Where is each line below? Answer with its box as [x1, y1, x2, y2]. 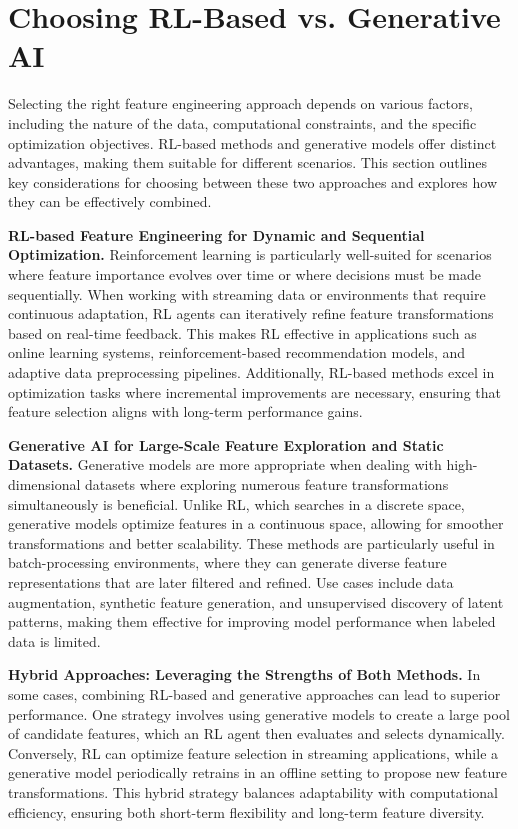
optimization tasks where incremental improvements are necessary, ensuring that [8, 381, 501, 402]
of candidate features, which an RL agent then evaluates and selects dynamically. [8, 723, 505, 744]
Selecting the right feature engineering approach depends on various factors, [8, 93, 473, 114]
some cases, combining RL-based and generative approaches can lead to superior [8, 683, 501, 704]
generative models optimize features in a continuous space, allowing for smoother [8, 513, 504, 534]
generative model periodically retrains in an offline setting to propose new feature [8, 762, 508, 783]
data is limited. [8, 630, 101, 651]
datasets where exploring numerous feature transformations [85, 474, 449, 494]
